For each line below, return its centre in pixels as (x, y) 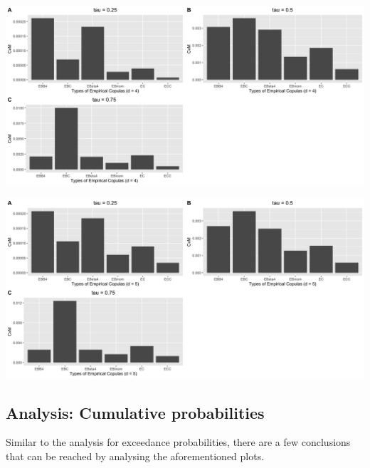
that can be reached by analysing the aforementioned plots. (135, 456)
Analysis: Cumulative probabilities (135, 412)
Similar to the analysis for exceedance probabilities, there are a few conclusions (178, 442)
